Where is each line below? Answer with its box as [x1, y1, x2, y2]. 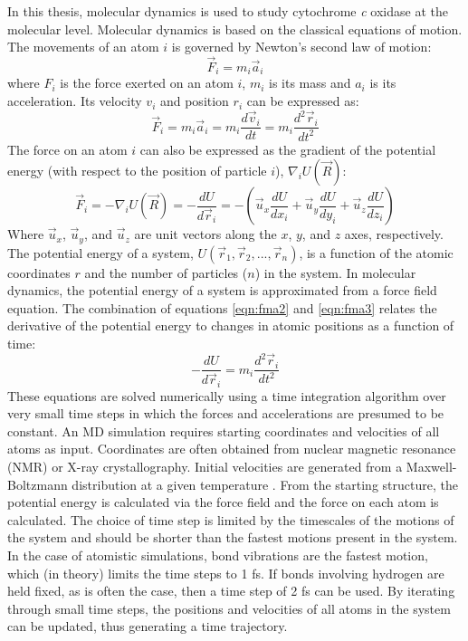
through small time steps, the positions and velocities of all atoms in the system [7, 598, 451, 617]
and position [159, 91, 229, 110]
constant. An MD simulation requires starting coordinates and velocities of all [7, 421, 440, 440]
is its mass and [269, 73, 351, 92]
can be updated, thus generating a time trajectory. [7, 617, 288, 636]
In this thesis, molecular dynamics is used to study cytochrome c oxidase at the [7, 2, 448, 20]
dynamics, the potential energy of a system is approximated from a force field [7, 281, 437, 300]
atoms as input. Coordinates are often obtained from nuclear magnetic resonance [7, 439, 456, 458]
